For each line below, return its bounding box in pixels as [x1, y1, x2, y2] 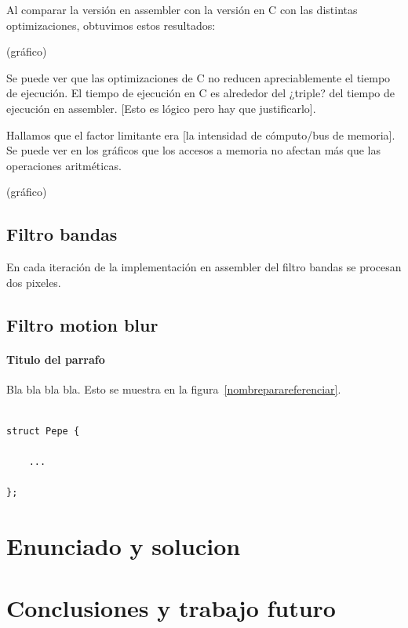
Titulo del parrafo [6, 350, 105, 367]
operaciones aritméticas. [6, 157, 122, 173]
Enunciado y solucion [6, 530, 241, 562]
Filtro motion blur [6, 312, 158, 336]
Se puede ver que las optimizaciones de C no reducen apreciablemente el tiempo [6, 69, 391, 85]
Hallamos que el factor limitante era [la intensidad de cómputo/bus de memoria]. [6, 126, 395, 143]
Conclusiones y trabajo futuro [6, 591, 336, 623]
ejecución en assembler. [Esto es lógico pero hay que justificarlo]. [6, 100, 316, 116]
